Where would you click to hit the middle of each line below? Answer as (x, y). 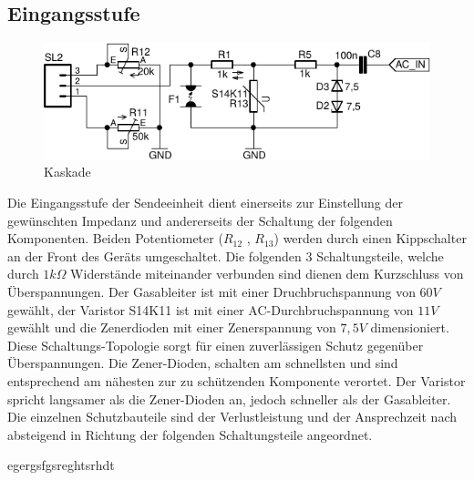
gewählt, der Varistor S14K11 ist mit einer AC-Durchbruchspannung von (211, 309)
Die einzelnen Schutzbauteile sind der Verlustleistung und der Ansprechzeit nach (232, 417)
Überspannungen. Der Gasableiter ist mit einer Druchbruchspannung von (211, 291)
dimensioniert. (410, 327)
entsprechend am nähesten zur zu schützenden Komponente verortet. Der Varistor (237, 380)
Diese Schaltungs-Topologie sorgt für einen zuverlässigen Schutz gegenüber (216, 345)
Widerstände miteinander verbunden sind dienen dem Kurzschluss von (267, 274)
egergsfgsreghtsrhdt (61, 465)
